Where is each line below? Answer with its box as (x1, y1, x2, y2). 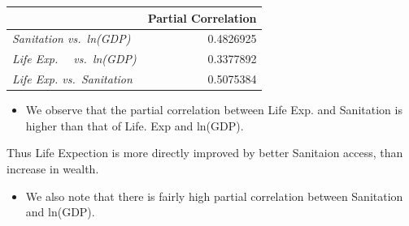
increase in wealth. (7, 160, 99, 177)
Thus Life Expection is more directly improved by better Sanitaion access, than (7, 144, 403, 161)
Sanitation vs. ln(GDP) (12, 30, 131, 47)
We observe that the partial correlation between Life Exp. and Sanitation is (25, 101, 402, 118)
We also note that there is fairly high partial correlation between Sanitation (25, 187, 403, 204)
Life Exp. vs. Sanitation (12, 70, 133, 87)
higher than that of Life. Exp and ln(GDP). (25, 117, 244, 134)
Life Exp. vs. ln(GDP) (12, 50, 137, 67)
